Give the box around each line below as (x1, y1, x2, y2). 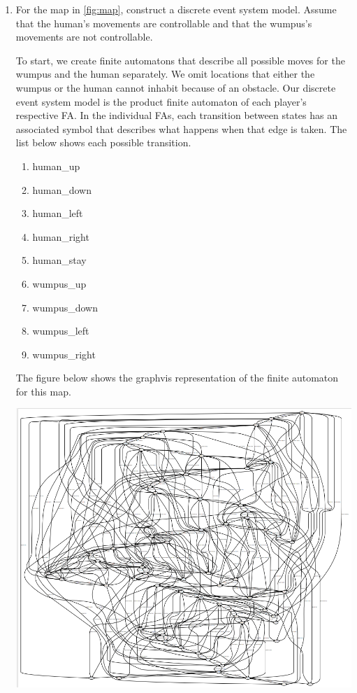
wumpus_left (32, 323, 89, 338)
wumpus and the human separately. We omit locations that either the (15, 66, 315, 81)
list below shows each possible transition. (15, 135, 191, 150)
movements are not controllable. (15, 29, 153, 44)
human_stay (32, 253, 87, 267)
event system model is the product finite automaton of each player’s (15, 94, 307, 108)
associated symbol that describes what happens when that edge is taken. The (15, 121, 347, 136)
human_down (32, 182, 92, 197)
